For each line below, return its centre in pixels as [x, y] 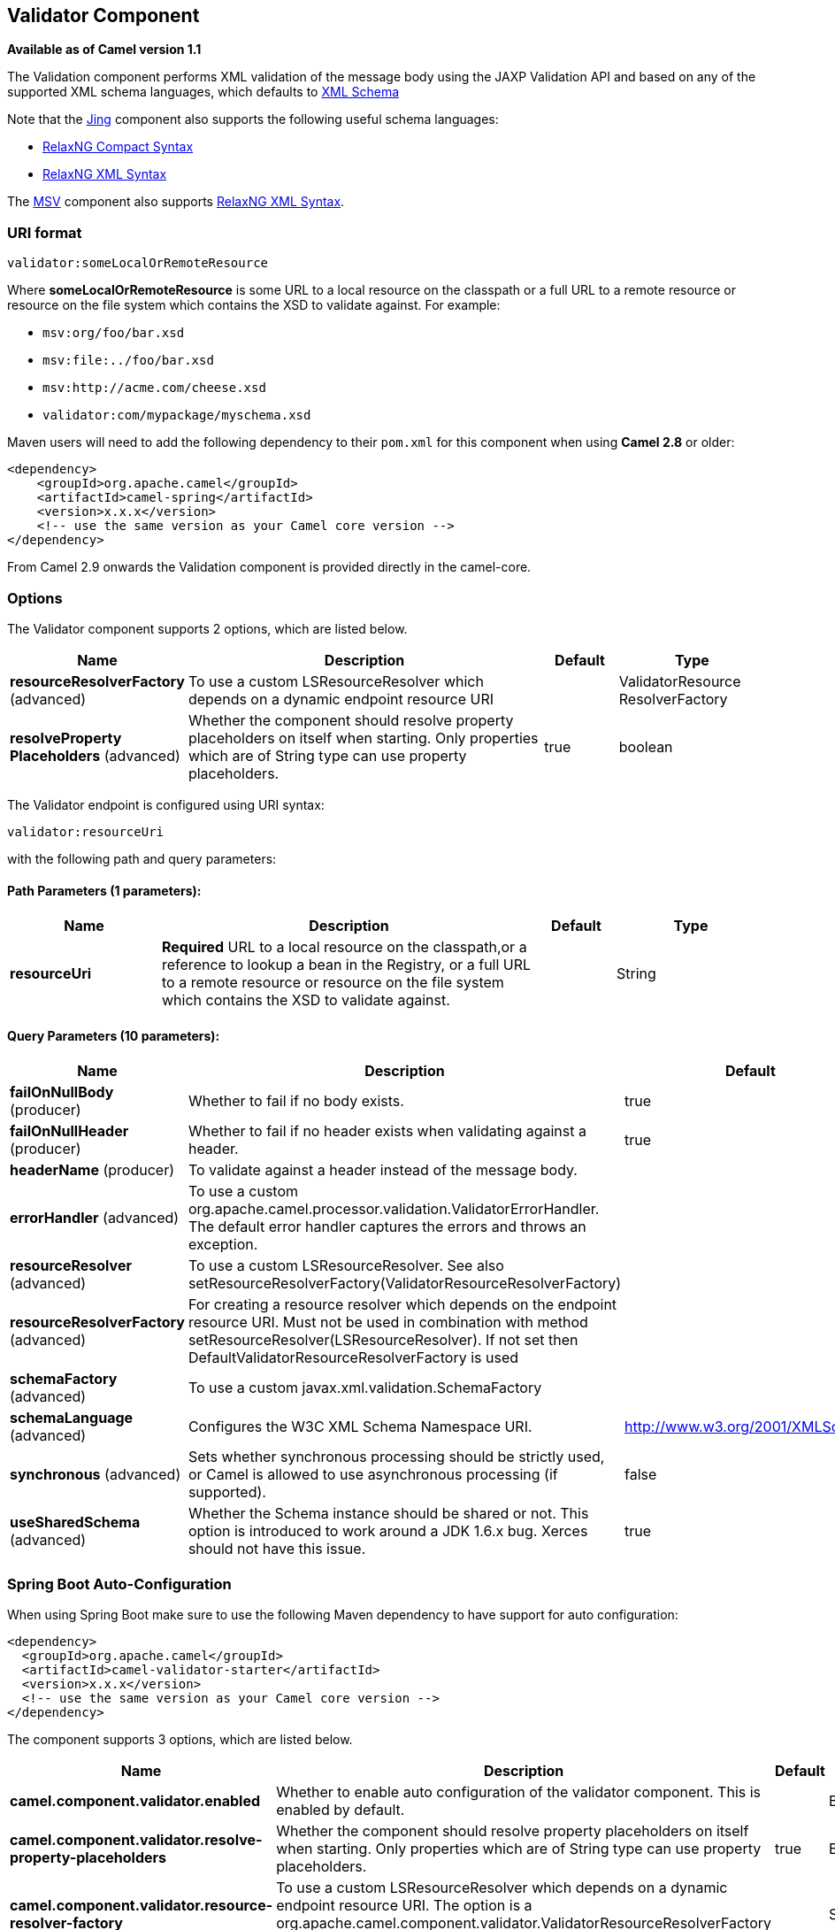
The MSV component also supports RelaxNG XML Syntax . [176, 202]
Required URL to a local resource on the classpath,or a [345, 947]
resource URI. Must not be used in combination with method [388, 1323]
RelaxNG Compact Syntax [118, 147]
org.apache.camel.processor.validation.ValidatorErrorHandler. [394, 1209]
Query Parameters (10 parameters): [114, 1035]
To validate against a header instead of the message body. [383, 1170]
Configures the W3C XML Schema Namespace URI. [360, 1427]
